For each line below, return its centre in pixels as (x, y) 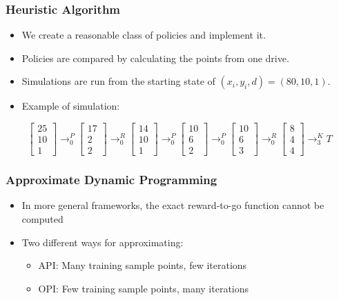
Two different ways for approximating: (103, 242)
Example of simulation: (71, 106)
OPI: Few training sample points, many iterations (144, 288)
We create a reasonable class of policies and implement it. (144, 35)
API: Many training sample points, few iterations (143, 265)
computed (42, 218)
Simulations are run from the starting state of (118, 81)
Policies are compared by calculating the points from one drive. (155, 58)
